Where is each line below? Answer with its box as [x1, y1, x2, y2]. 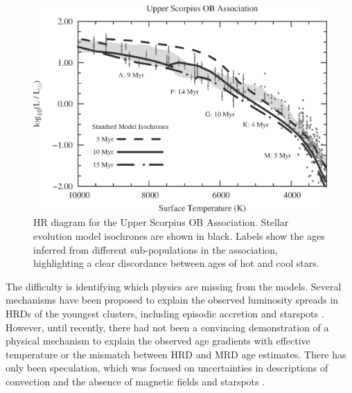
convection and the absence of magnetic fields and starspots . [6, 374, 265, 388]
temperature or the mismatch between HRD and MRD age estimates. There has [6, 347, 346, 361]
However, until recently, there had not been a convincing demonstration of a [6, 320, 329, 334]
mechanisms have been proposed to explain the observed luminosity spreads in [6, 292, 339, 307]
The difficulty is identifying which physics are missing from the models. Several [6, 279, 342, 293]
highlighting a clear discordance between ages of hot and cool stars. [33, 256, 319, 270]
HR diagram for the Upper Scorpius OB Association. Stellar [33, 215, 289, 229]
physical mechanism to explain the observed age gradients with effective [6, 333, 310, 348]
